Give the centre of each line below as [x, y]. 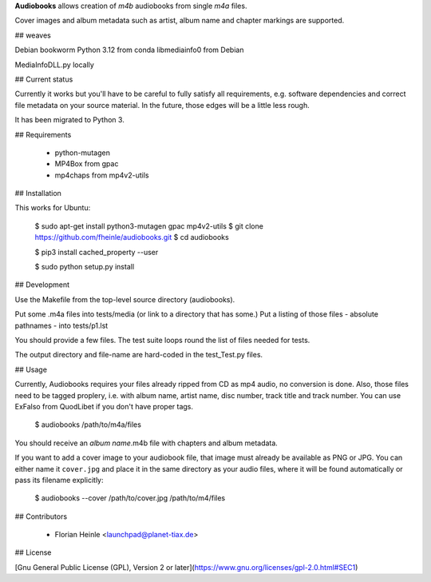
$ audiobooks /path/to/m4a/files [88, 425]
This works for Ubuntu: [53, 208]
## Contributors [41, 516]
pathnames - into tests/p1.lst [61, 325]
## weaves [33, 35]
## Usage [31, 369]
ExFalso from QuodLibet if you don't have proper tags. [104, 406]
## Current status [44, 79]
